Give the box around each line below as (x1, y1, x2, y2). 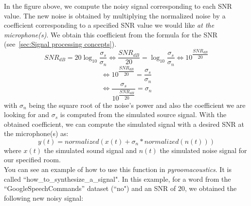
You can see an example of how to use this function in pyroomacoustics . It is (4, 164, 232, 174)
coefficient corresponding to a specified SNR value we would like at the (4, 20, 215, 30)
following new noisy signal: (4, 192, 84, 203)
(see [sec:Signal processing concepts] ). (4, 39, 117, 49)
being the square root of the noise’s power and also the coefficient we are (29, 100, 246, 110)
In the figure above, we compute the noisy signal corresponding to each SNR (4, 1, 232, 11)
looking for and (4, 109, 50, 120)
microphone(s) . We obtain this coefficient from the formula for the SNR (4, 29, 218, 39)
